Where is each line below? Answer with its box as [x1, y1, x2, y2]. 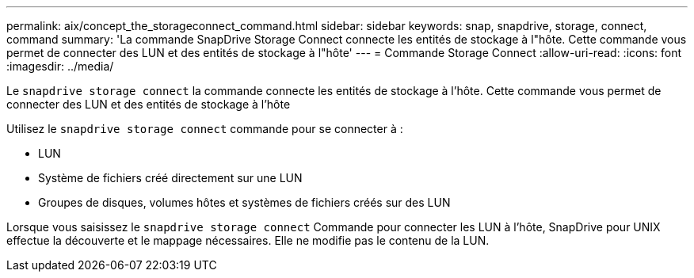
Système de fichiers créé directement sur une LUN [38, 171, 303, 185]
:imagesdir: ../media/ [6, 59, 114, 73]
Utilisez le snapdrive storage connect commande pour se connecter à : [6, 122, 403, 135]
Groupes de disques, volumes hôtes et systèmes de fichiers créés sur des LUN [38, 196, 451, 209]
